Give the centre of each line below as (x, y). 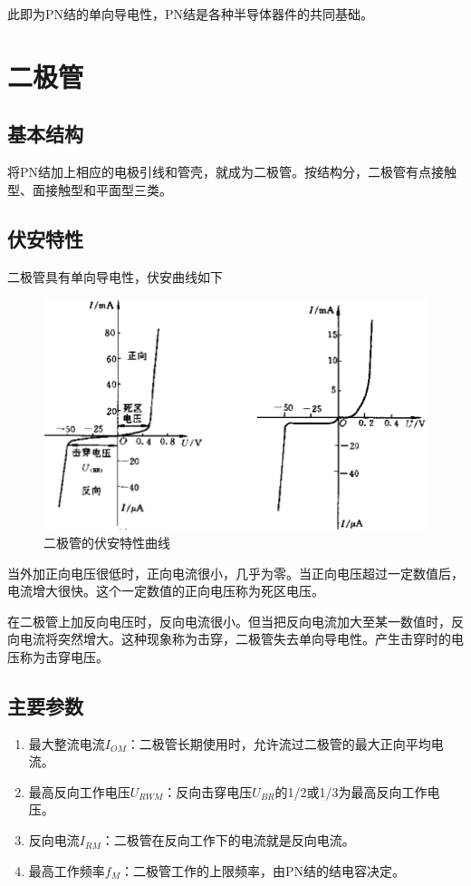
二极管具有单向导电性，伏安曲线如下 (115, 276)
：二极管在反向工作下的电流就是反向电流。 (228, 840)
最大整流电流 (67, 743)
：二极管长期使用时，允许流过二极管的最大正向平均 (279, 743)
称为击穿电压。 (64, 656)
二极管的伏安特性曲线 (107, 542)
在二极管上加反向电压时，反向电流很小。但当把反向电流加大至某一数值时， (229, 621)
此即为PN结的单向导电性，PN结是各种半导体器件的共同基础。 (191, 14)
